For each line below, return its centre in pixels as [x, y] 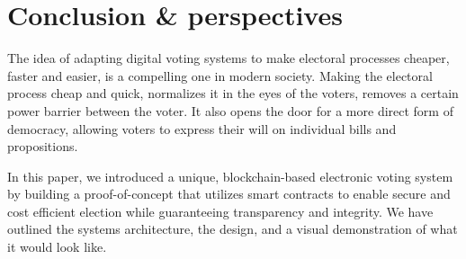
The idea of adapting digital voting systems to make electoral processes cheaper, [229, 58]
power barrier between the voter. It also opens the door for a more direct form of [230, 110]
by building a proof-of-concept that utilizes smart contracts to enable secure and [229, 194]
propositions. [43, 146]
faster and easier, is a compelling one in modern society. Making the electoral [220, 75]
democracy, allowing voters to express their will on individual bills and [202, 128]
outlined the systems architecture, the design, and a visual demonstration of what [233, 229]
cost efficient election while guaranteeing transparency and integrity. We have [220, 211]
